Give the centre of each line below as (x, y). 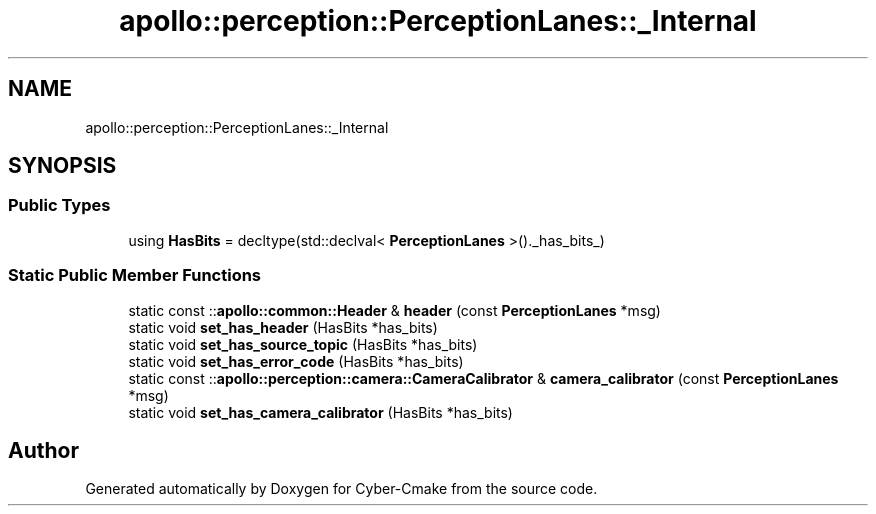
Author (43, 450)
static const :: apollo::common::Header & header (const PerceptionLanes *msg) (394, 310)
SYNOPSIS (62, 166)
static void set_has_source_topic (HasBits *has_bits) (303, 344)
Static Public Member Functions (135, 275)
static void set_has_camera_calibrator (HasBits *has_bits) (320, 412)
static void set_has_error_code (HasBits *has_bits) (296, 361)
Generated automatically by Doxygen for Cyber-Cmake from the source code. (341, 489)
